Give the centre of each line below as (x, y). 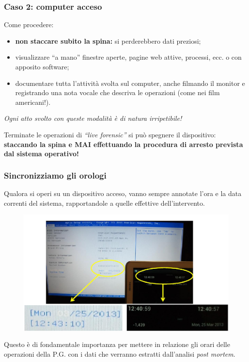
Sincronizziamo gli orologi (55, 175)
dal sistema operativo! (42, 154)
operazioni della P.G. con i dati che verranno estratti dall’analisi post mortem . (120, 354)
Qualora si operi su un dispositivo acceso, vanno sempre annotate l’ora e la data (123, 193)
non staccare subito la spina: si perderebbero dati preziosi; (108, 41)
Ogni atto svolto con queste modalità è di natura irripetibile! (93, 118)
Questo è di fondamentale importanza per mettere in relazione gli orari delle (117, 344)
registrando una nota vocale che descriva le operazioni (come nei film (117, 92)
